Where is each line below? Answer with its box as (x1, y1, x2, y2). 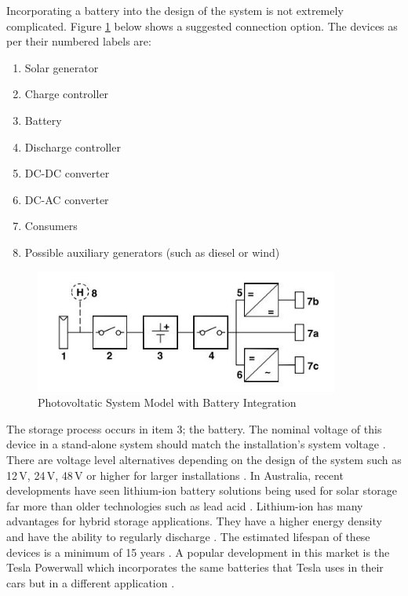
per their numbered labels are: (6, 33, 151, 49)
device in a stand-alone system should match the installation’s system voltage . (6, 436, 386, 452)
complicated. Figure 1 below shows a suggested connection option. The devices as (6, 17, 398, 34)
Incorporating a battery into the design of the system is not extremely (6, 2, 344, 18)
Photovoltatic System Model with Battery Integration (38, 394, 297, 411)
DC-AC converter (24, 191, 109, 207)
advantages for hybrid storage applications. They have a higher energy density (6, 513, 382, 529)
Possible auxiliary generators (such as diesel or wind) (24, 243, 280, 260)
